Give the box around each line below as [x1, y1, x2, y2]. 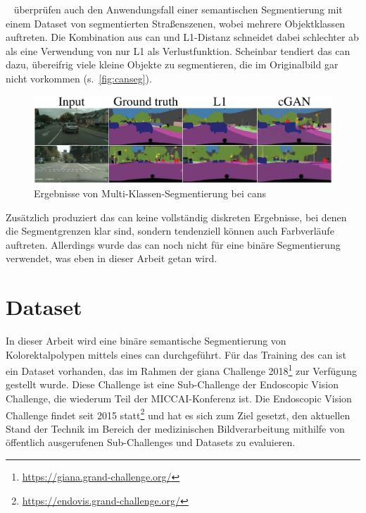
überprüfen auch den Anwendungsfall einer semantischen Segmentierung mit [13, 2, 343, 16]
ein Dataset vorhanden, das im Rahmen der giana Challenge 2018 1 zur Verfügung [6, 361, 357, 378]
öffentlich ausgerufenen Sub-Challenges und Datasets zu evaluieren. [6, 435, 296, 450]
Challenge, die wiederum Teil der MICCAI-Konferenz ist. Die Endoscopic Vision [6, 391, 352, 406]
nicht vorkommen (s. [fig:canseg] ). [6, 70, 152, 85]
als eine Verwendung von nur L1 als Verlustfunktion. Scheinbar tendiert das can [6, 43, 351, 58]
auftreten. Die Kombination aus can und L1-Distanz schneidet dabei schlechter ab [6, 30, 359, 44]
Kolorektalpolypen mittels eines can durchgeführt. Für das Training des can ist [6, 347, 346, 361]
